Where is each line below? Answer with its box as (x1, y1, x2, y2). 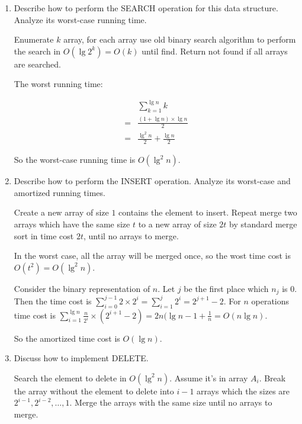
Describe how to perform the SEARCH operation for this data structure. (14, 2, 278, 14)
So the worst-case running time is (14, 153, 136, 166)
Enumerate (14, 33, 54, 46)
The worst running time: (14, 78, 103, 90)
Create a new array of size (14, 206, 109, 219)
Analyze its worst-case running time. (14, 13, 147, 25)
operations (251, 294, 290, 307)
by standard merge (229, 217, 297, 230)
